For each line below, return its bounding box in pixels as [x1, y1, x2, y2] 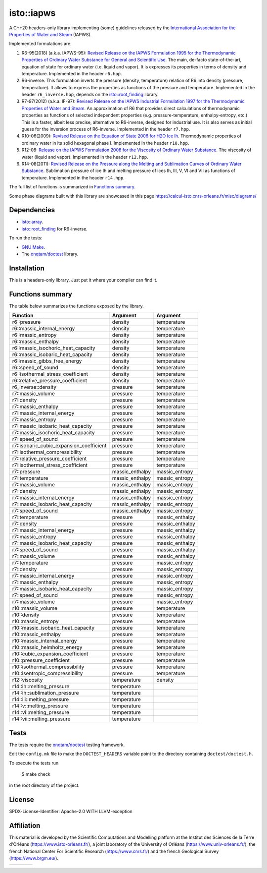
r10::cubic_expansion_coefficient [12, 650, 89, 657]
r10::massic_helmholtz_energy [12, 644, 83, 651]
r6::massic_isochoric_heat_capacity [12, 345, 96, 351]
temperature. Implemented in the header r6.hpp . [21, 70, 122, 76]
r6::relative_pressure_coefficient [12, 377, 88, 384]
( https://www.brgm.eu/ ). [9, 855, 59, 861]
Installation [9, 264, 44, 272]
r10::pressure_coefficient [12, 657, 70, 664]
